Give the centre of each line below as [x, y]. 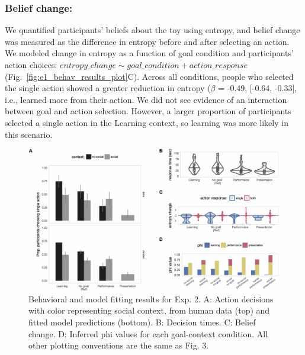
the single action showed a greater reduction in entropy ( [108, 88]
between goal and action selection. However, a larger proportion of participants [148, 111]
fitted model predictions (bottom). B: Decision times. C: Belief [142, 322]
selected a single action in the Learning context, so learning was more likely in [147, 122]
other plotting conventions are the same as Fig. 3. [119, 345]
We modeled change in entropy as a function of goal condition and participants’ [149, 53]
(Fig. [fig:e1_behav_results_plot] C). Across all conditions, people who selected [149, 76]
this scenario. [29, 134]
